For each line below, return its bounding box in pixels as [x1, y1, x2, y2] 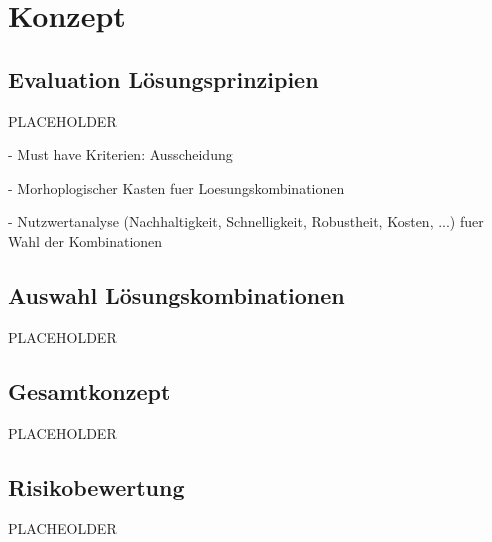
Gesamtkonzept [8, 375, 171, 406]
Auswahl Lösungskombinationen [8, 279, 345, 310]
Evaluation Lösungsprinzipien [8, 63, 319, 94]
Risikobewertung [8, 471, 185, 502]
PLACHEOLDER [8, 518, 117, 539]
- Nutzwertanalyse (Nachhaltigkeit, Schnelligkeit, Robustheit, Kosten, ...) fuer [8, 211, 484, 232]
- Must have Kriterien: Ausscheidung [8, 144, 233, 165]
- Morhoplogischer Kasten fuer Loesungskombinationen [8, 177, 345, 198]
